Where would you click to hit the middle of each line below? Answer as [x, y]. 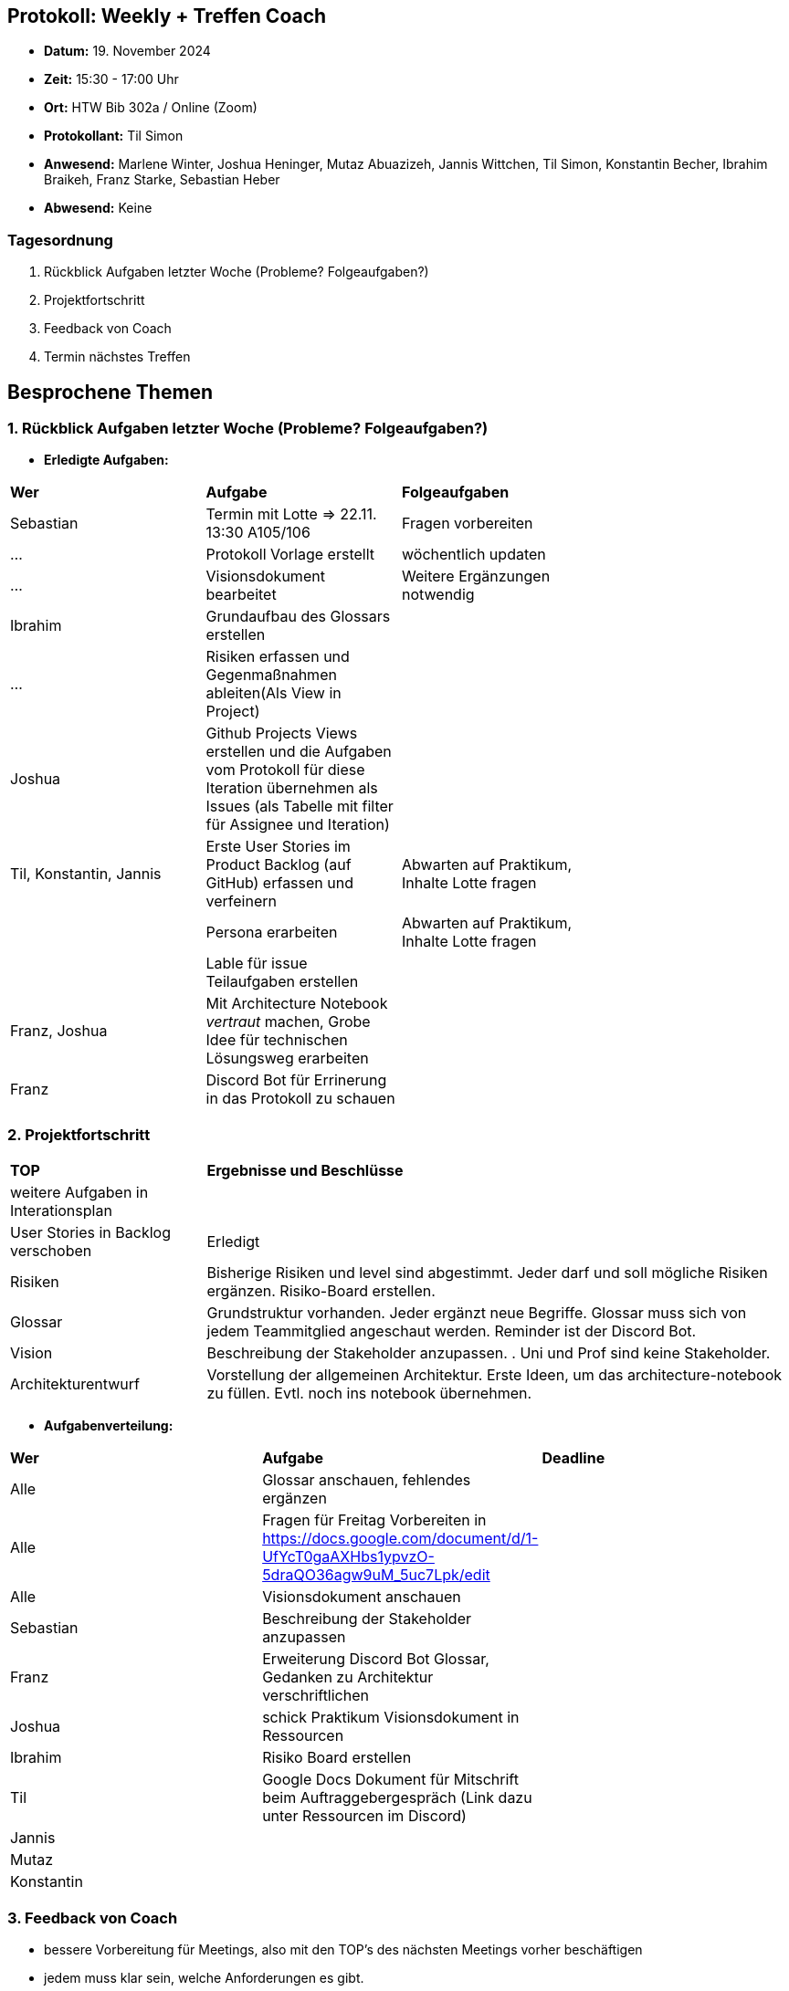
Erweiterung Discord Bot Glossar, [376, 1659]
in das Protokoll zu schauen [300, 1099]
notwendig [438, 595]
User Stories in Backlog [90, 1233]
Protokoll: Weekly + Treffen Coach [167, 16]
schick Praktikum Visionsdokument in [391, 1718]
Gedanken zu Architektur [348, 1677]
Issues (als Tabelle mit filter [300, 807]
